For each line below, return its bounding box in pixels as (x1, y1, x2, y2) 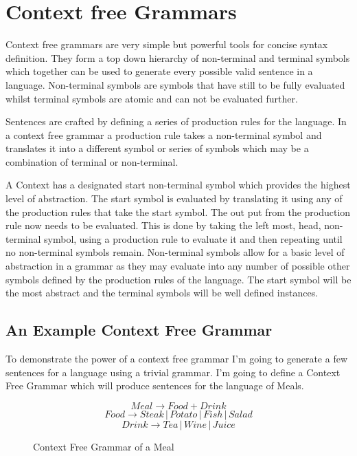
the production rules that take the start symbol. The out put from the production (5, 204, 351, 219)
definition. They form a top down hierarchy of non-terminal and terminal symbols (5, 50, 350, 65)
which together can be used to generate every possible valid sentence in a (5, 64, 313, 78)
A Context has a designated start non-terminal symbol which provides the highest (5, 177, 351, 192)
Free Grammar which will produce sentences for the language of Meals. (5, 378, 304, 393)
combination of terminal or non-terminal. (5, 154, 178, 169)
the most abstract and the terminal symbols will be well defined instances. (5, 285, 319, 300)
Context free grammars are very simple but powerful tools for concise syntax (5, 37, 328, 52)
